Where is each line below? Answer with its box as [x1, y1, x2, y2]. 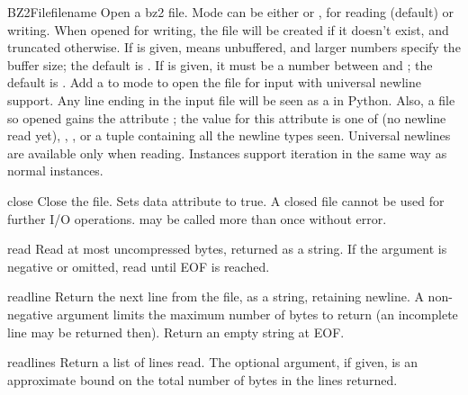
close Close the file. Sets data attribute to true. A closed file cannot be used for [7, 191, 445, 210]
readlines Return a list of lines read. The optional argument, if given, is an [7, 353, 418, 372]
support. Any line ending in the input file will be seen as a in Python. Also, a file [7, 90, 455, 109]
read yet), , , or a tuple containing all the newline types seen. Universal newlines [7, 126, 451, 145]
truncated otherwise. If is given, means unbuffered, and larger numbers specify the [7, 38, 461, 57]
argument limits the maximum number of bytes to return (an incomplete [57, 304, 458, 323]
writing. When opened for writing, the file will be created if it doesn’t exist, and [7, 20, 449, 39]
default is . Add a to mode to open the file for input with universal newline [7, 73, 421, 92]
